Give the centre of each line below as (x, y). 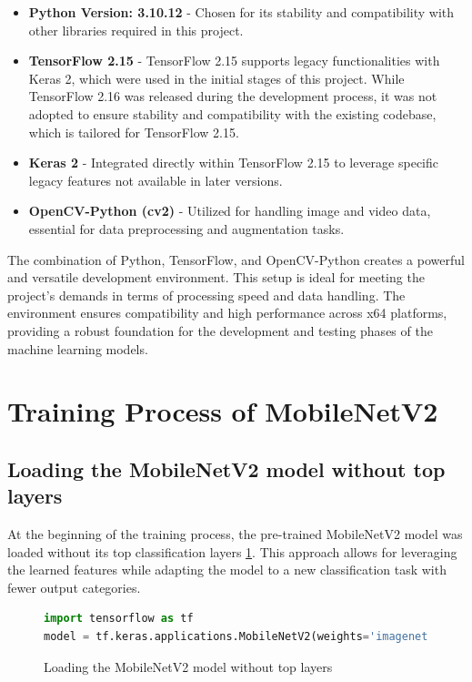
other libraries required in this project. (136, 30)
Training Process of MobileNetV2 (223, 411)
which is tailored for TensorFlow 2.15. (134, 132)
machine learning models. (78, 348)
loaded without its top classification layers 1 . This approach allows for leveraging (232, 551)
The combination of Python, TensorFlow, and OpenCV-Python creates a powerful (236, 259)
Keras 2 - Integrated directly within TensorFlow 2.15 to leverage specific (234, 163)
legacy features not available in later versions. (156, 180)
